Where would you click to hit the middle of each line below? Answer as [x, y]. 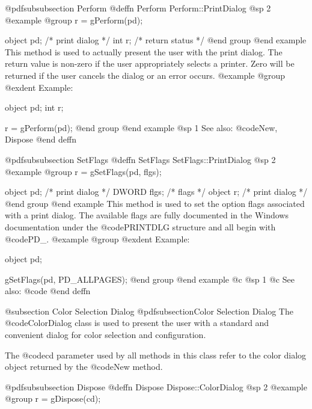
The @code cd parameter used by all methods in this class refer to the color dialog [156, 355]
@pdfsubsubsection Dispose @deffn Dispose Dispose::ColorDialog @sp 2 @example [156, 386]
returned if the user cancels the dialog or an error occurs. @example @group [145, 75]
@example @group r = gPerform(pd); [74, 20]
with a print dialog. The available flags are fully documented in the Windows [147, 215]
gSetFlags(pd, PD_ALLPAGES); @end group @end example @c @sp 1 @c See [150, 279]
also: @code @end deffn [48, 291]
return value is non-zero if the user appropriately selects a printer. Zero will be [150, 63]
